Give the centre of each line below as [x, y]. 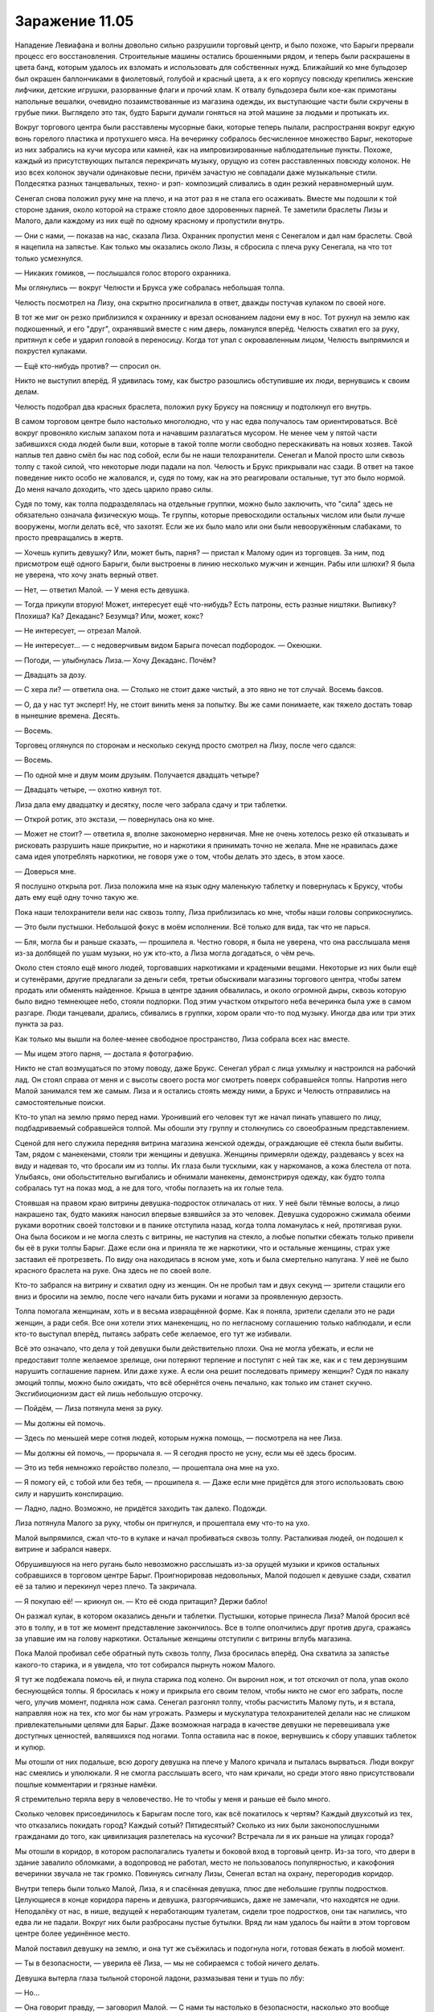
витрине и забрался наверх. [63, 1549]
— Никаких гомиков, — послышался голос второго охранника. [123, 273]
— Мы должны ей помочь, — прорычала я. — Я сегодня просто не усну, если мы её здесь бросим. [186, 1453]
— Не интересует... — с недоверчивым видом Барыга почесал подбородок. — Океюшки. [168, 645]
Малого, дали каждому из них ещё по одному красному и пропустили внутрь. [150, 221]
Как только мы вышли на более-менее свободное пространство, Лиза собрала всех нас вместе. [182, 1039]
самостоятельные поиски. [60, 1102]
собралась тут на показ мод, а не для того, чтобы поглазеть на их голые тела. [149, 1188]
